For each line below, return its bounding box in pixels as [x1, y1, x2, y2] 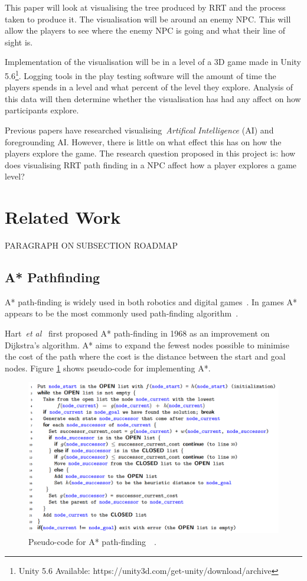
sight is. [5, 35, 33, 48]
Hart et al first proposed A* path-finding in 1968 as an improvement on [5, 327, 270, 340]
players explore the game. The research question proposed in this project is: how [5, 147, 296, 159]
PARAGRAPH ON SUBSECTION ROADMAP [5, 239, 178, 252]
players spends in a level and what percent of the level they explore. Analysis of [5, 81, 293, 93]
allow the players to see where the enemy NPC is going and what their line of [5, 24, 285, 37]
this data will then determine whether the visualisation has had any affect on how [5, 92, 301, 105]
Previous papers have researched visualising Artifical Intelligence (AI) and [5, 124, 274, 136]
